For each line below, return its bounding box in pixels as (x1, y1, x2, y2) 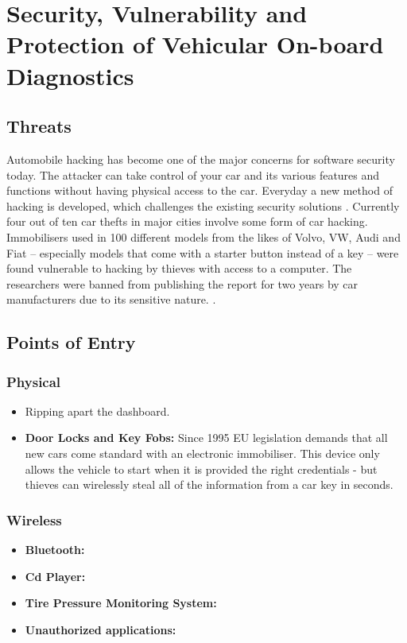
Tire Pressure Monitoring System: (25, 595, 217, 611)
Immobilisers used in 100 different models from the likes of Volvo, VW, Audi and (6, 228, 401, 245)
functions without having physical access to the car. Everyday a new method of (6, 182, 393, 199)
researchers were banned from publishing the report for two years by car (6, 275, 359, 292)
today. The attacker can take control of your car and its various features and (6, 166, 380, 183)
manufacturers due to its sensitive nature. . (6, 291, 216, 308)
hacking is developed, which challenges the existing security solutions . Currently (6, 197, 400, 214)
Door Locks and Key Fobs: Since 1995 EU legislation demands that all (25, 429, 388, 446)
